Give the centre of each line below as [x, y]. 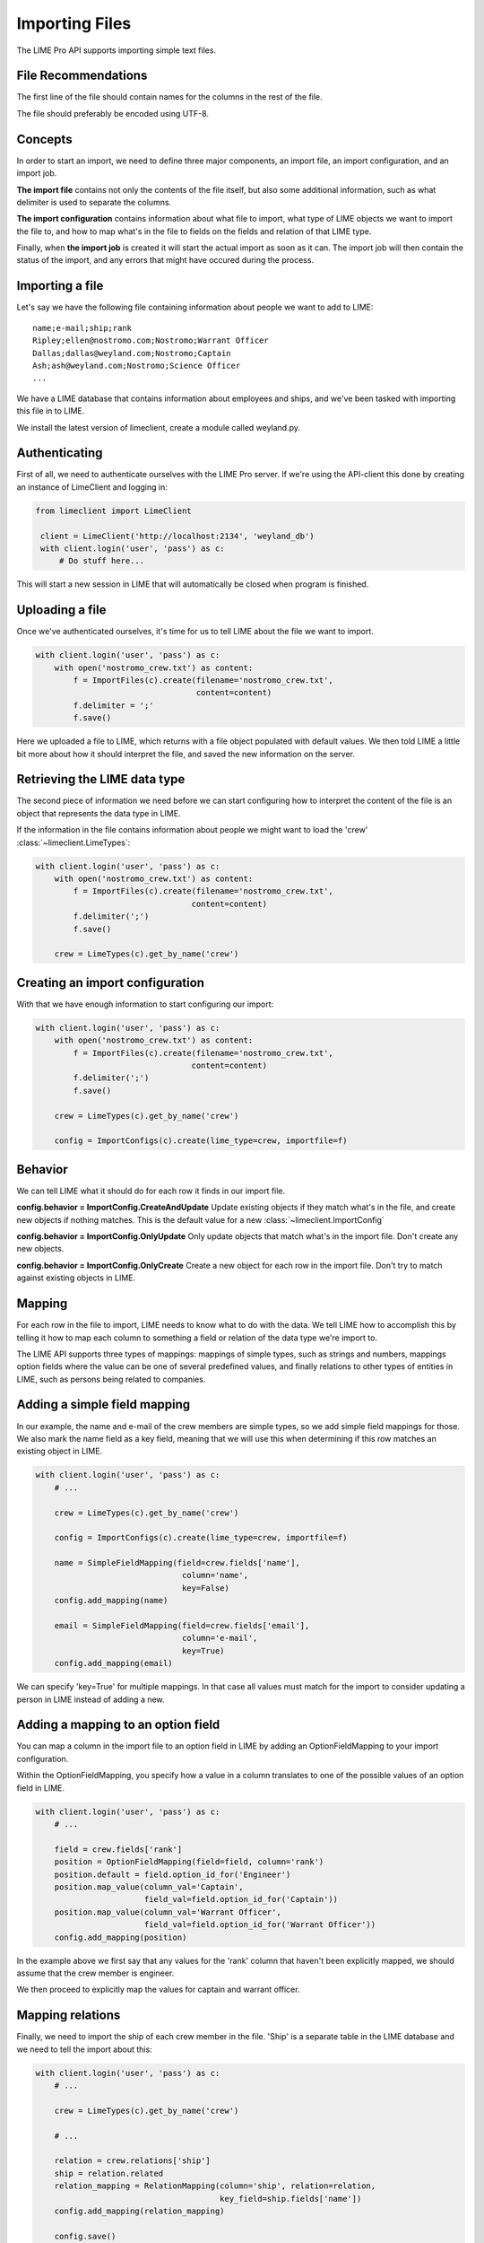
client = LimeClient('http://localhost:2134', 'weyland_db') [177, 536]
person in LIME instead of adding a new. [91, 1699]
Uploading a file [61, 610]
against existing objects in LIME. [76, 1278]
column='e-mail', [220, 1638]
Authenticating [60, 453]
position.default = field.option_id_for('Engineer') [173, 1874]
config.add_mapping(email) [114, 1663]
